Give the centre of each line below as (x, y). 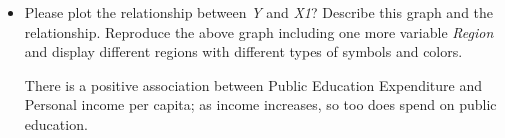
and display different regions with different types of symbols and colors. (243, 51)
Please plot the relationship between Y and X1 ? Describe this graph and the (259, 12)
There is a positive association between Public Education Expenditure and (253, 84)
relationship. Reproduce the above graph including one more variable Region (259, 31)
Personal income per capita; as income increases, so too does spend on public (260, 104)
